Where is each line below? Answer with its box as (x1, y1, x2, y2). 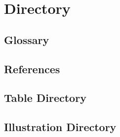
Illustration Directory (4, 119, 117, 135)
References (4, 61, 60, 76)
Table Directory (4, 90, 86, 105)
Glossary (4, 32, 49, 47)
